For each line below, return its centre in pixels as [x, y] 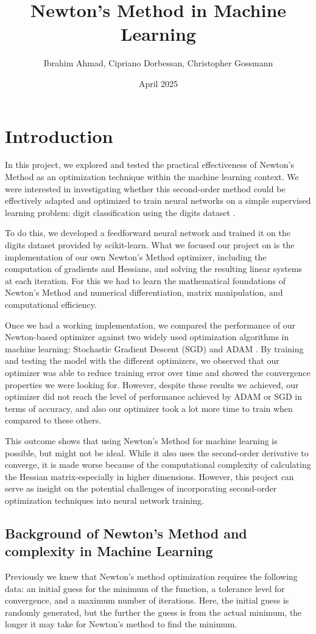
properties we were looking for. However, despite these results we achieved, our [152, 384]
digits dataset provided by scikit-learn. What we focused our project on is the [150, 245]
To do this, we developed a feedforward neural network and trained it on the [148, 233]
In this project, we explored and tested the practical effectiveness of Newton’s [149, 165]
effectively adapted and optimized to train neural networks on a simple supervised [158, 200]
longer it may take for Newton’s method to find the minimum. [121, 624]
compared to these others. [53, 420]
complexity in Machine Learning [109, 551]
